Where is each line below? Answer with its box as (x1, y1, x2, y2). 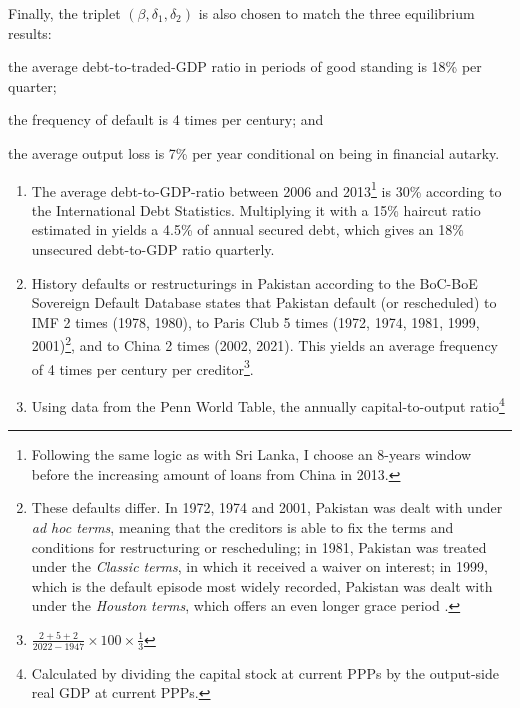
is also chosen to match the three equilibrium (198, 3, 475, 23)
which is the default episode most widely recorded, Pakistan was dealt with (31, 575, 493, 596)
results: (8, 22, 52, 43)
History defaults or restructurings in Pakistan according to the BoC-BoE (31, 272, 478, 293)
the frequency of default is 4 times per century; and (8, 109, 324, 130)
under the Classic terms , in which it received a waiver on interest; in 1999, (31, 556, 488, 577)
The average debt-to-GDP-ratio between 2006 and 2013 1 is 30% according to (31, 177, 502, 201)
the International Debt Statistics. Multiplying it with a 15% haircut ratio (31, 199, 481, 220)
